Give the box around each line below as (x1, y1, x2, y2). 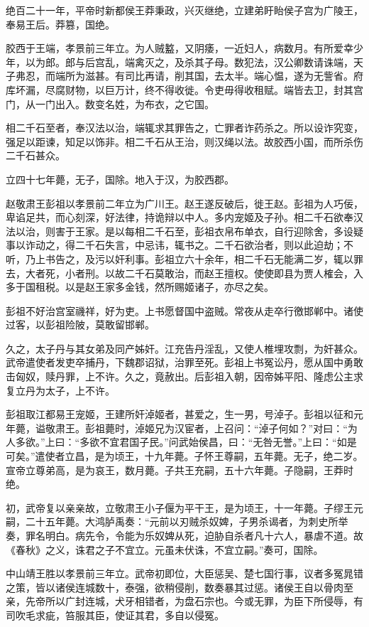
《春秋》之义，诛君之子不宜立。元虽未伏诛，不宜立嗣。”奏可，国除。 (6, 542, 324, 557)
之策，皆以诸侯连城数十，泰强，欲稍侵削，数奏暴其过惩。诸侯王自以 (6, 579, 324, 594)
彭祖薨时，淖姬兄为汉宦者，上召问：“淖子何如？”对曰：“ (84, 420, 348, 435)
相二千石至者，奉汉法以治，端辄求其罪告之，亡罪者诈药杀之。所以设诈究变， (6, 120, 363, 135)
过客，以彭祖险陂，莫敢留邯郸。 (6, 317, 155, 332)
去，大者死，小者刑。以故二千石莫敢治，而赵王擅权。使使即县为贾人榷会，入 (6, 265, 363, 280)
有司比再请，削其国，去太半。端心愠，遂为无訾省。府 (114, 68, 363, 83)
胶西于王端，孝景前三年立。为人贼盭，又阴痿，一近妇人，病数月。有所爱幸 (6, 41, 353, 55)
